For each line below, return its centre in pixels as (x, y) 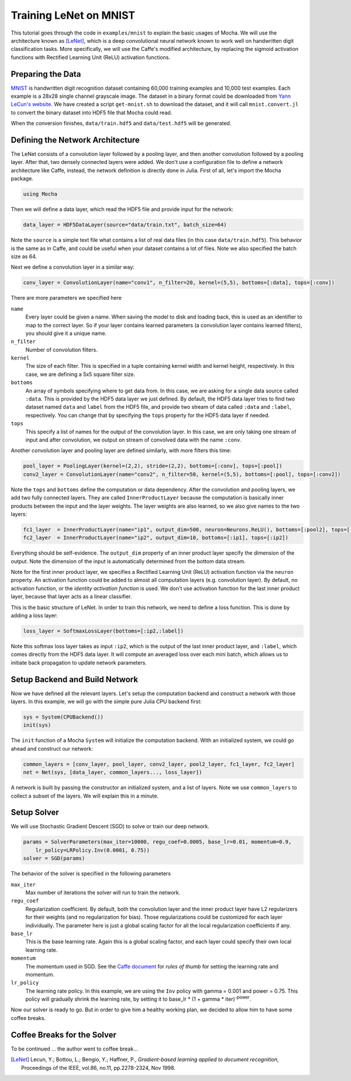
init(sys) (37, 725)
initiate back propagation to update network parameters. (79, 662)
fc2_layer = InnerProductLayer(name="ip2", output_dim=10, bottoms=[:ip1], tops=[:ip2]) (156, 538)
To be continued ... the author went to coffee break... (74, 1049)
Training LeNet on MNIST (73, 15)
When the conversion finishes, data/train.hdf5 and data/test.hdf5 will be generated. (121, 124)
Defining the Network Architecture (75, 140)
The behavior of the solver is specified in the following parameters (91, 874)
